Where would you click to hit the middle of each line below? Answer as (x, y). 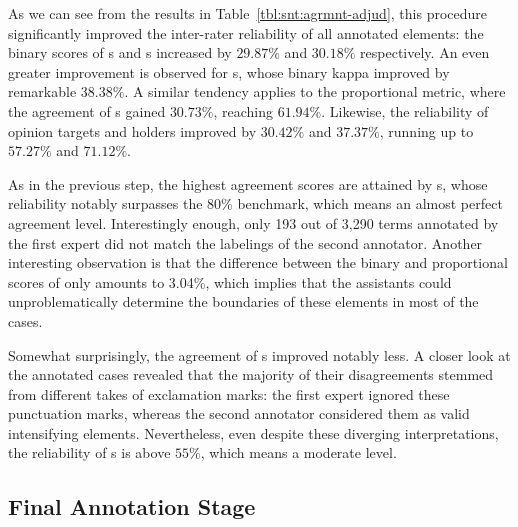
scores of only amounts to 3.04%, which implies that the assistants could (230, 281)
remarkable (42, 91)
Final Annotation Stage (132, 506)
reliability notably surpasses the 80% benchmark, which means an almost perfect (255, 203)
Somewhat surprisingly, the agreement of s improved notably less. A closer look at (259, 354)
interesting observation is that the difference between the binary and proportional (258, 262)
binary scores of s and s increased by (120, 52)
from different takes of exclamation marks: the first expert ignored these (229, 393)
